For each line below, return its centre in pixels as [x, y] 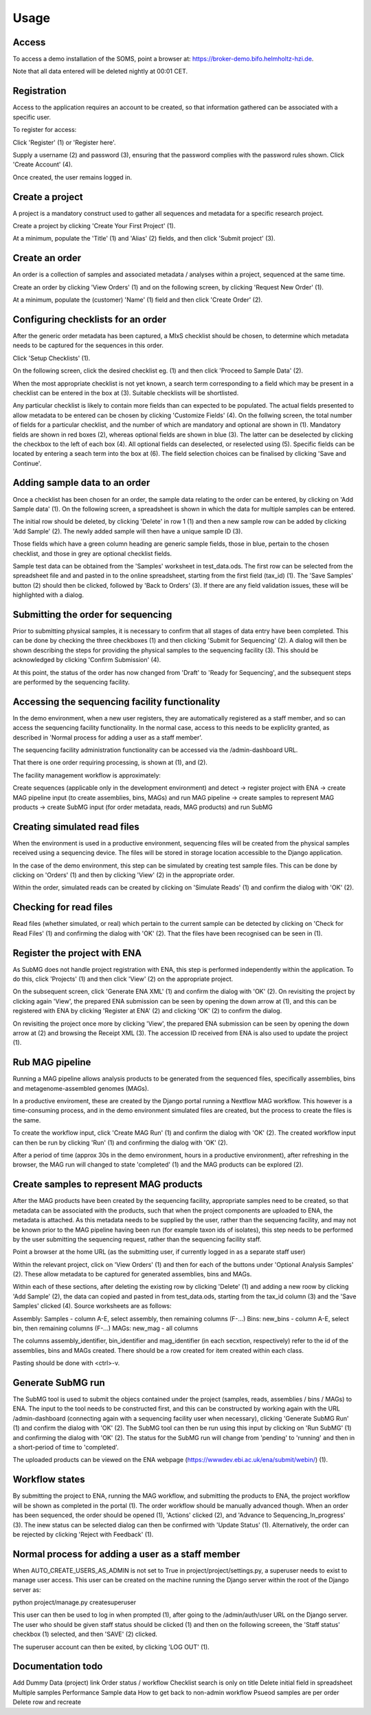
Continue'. [27, 463]
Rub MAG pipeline [52, 1062]
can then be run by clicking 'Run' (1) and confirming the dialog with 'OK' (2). [120, 1142]
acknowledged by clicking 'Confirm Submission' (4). [87, 660]
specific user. [32, 117]
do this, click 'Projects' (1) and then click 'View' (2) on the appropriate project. [123, 979]
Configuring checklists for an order [90, 319]
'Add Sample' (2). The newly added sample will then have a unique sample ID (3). [128, 531]
